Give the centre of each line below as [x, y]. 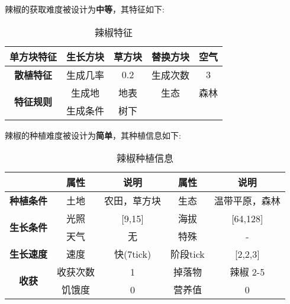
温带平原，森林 [247, 201]
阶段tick [188, 254]
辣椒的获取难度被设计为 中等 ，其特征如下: [85, 9]
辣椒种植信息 [145, 158]
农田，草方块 [133, 201]
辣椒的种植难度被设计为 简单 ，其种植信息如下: [93, 135]
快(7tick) [133, 254]
